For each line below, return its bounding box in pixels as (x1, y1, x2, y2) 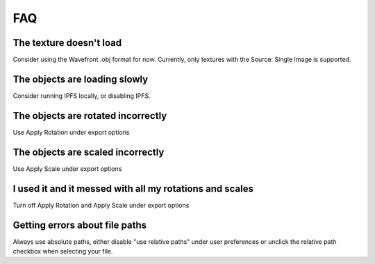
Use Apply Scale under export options (12, 164, 122, 173)
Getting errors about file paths (12, 219, 147, 231)
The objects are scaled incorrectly (12, 146, 165, 158)
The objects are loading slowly (12, 73, 149, 85)
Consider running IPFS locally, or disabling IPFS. (12, 91, 151, 100)
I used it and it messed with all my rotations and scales (12, 183, 253, 195)
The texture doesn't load (12, 37, 122, 49)
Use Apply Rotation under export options (12, 128, 130, 136)
